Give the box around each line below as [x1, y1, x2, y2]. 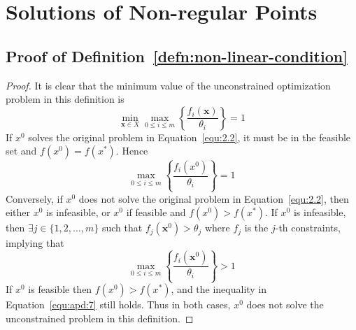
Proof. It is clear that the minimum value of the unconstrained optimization [6, 78, 331, 92]
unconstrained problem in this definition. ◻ [6, 310, 194, 325]
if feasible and [126, 205, 186, 220]
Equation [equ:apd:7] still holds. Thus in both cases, [6, 297, 231, 312]
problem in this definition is [6, 92, 124, 106]
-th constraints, [275, 220, 341, 235]
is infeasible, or [46, 205, 111, 220]
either [6, 205, 31, 220]
